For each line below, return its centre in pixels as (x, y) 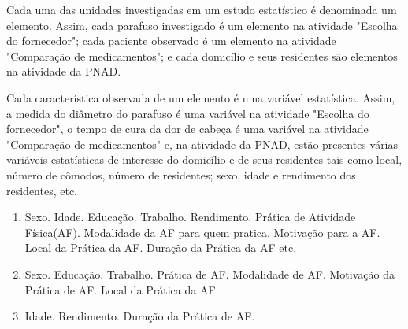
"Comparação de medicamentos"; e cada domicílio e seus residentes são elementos (202, 55)
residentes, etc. (42, 190)
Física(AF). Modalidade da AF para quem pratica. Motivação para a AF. (202, 232)
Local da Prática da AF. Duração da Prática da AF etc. (161, 248)
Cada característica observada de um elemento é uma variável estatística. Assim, (201, 97)
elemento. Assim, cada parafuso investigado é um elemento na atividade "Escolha (202, 25)
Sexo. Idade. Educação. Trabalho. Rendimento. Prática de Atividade (190, 217)
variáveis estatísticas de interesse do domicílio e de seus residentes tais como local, (204, 159)
